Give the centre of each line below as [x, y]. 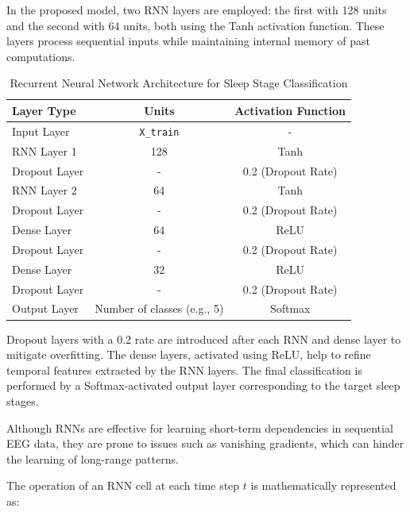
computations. [41, 56]
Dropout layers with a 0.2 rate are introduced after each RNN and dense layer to [204, 339]
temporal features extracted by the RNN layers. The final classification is [184, 370]
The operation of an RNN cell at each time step [123, 485]
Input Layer [41, 131]
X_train [159, 132]
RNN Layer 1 [44, 150]
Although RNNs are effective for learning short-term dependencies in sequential [200, 427]
